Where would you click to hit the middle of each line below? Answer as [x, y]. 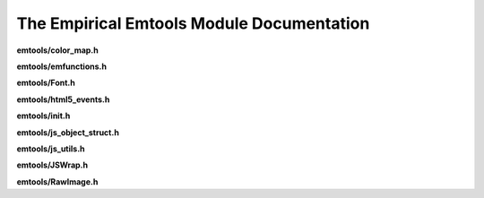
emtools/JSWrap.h [52, 165]
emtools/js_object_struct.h [68, 132]
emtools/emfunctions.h [62, 66]
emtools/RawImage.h [57, 181]
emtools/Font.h [46, 83]
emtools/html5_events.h [63, 99]
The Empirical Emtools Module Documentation [193, 23]
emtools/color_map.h [57, 50]
